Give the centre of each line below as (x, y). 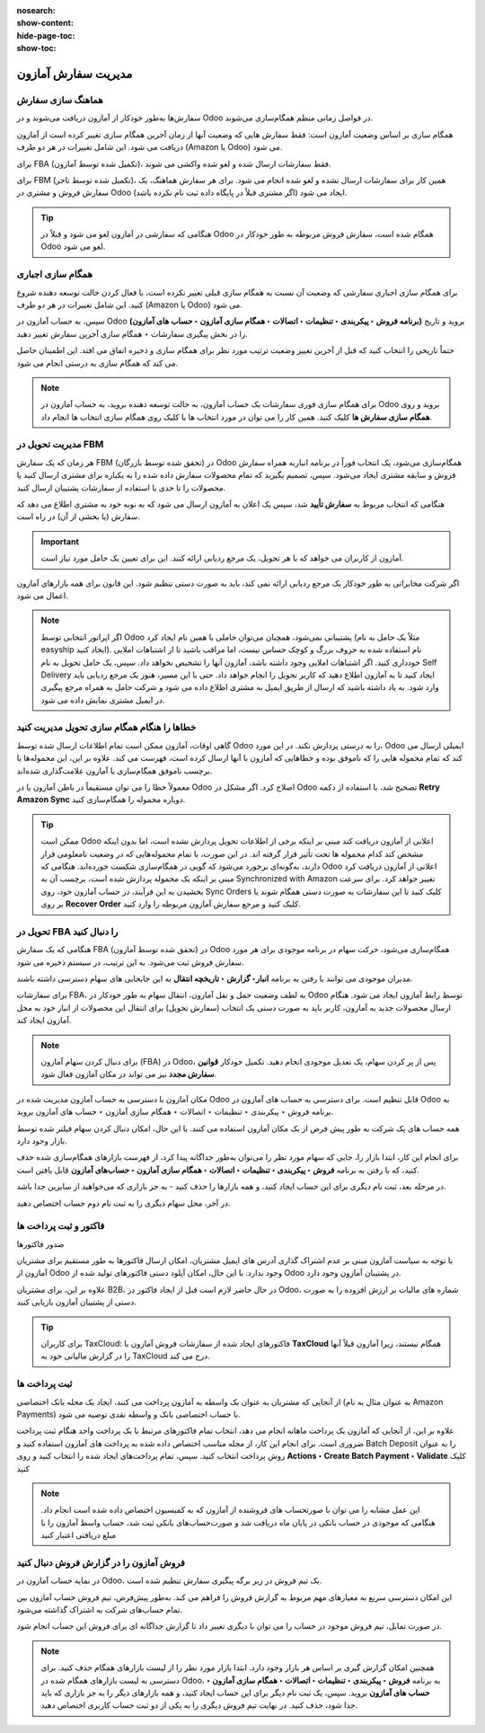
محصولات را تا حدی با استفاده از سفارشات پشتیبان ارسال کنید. (121, 487)
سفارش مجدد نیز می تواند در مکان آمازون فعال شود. (129, 1074)
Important (60, 541)
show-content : (45, 23)
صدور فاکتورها (40, 1243)
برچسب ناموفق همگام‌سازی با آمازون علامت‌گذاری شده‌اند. (115, 770)
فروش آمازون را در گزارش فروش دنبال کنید (101, 1562)
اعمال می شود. (43, 595)
